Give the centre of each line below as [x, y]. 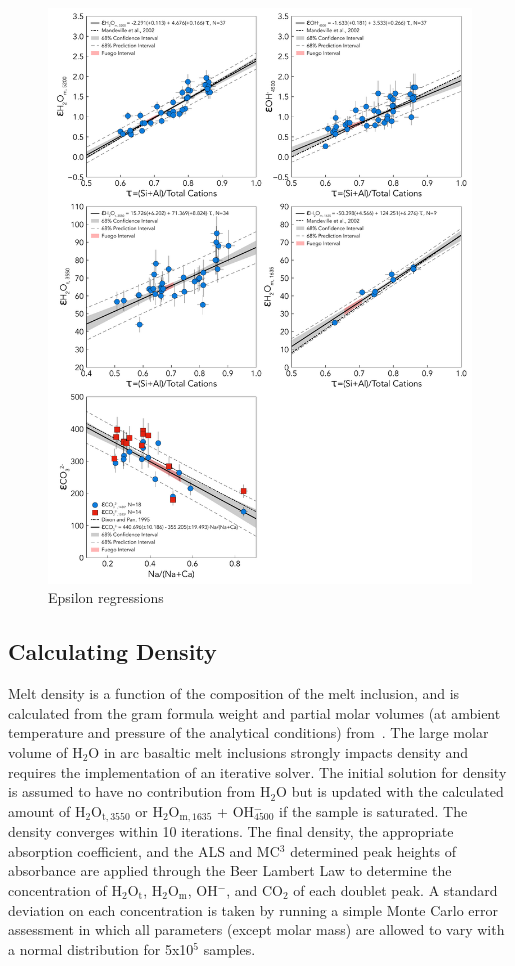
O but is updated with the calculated [390, 791]
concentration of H [65, 890]
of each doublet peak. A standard [395, 890]
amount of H [47, 810]
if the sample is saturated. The [373, 810]
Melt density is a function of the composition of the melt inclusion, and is [234, 693]
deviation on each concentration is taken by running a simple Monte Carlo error [253, 909]
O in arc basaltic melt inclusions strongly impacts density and [278, 752]
